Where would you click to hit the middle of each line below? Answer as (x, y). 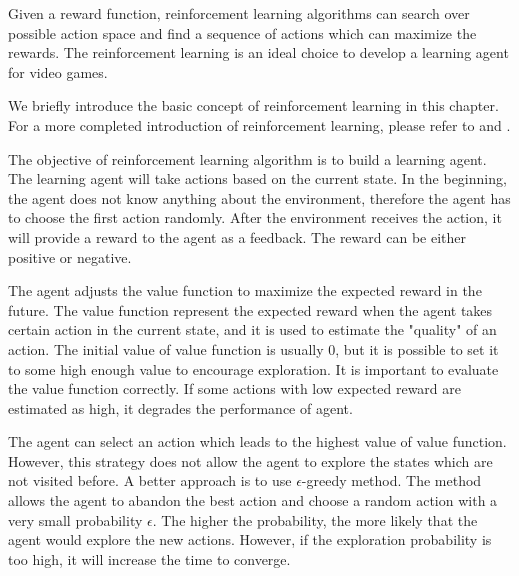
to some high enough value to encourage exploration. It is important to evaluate (253, 368)
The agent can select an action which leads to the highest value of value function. (257, 441)
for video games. (58, 71)
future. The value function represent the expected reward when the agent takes (250, 309)
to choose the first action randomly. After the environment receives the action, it (255, 217)
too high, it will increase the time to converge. (149, 558)
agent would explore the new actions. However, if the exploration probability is (250, 539)
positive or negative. (70, 256)
